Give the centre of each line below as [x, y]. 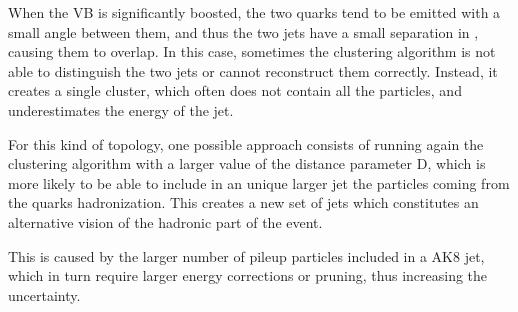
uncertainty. [44, 294]
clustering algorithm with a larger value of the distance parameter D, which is [247, 163]
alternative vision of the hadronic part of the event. [165, 221]
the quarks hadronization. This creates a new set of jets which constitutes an [243, 202]
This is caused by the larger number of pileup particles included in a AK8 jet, [246, 255]
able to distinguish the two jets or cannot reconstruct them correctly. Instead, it [253, 70]
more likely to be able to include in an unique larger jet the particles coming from [259, 182]
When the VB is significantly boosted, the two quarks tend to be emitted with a [254, 12]
